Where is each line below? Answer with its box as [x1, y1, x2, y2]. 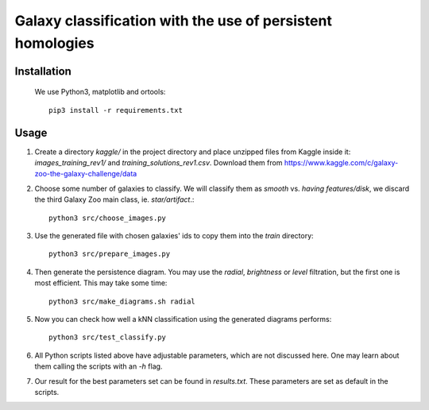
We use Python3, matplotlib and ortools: [34, 87, 166, 97]
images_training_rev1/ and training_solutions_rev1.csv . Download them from [34, 158, 283, 168]
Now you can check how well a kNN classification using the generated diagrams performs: [34, 314, 332, 323]
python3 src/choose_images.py [48, 213, 167, 222]
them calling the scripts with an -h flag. [34, 362, 163, 371]
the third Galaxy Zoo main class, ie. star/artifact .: [34, 195, 195, 204]
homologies [14, 34, 95, 52]
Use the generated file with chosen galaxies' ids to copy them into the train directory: [34, 231, 314, 240]
